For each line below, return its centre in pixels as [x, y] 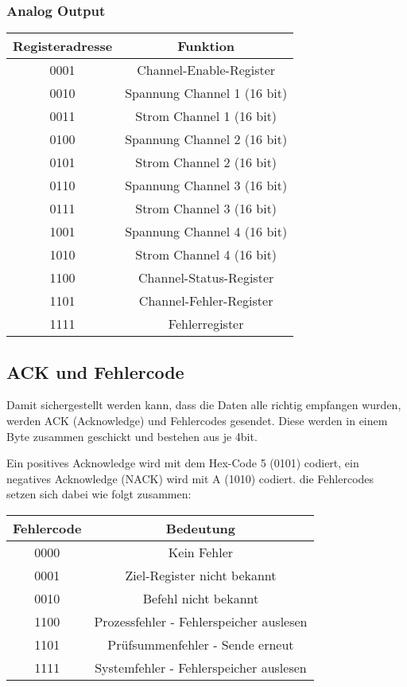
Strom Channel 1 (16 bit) [206, 116]
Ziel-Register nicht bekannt [201, 575]
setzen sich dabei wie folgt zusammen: [99, 494]
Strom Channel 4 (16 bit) [206, 255]
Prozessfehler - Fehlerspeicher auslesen [201, 621]
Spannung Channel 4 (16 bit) [206, 232]
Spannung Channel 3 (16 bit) [206, 185]
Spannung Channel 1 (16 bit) [206, 93]
